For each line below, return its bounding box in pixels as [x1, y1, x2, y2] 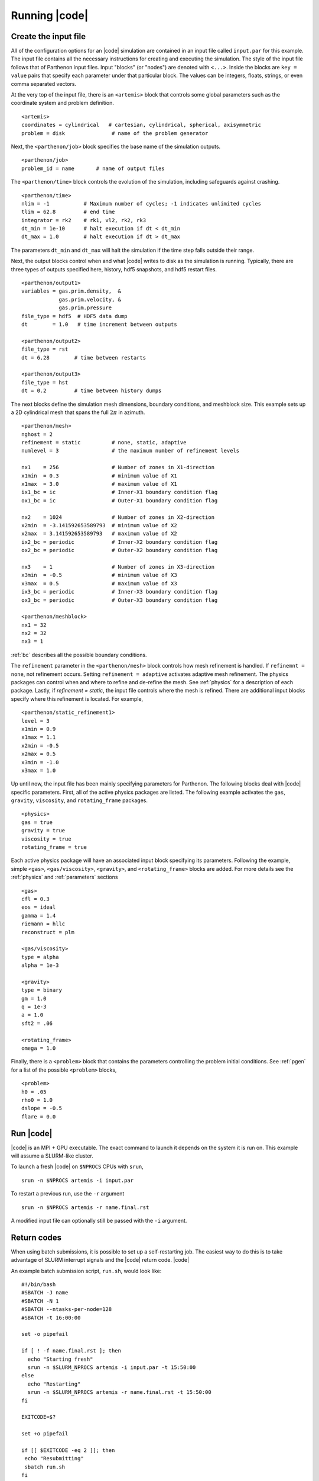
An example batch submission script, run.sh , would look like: [11, 1267, 162, 1274]
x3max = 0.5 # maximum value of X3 [21, 580, 177, 586]
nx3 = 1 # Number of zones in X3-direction [21, 563, 215, 570]
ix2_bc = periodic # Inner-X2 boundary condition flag [21, 538, 218, 545]
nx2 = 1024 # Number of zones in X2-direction [21, 514, 215, 521]
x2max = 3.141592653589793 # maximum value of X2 [21, 530, 177, 537]
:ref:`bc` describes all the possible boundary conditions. [11, 651, 147, 658]
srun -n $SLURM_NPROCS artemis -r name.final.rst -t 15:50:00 [27, 1389, 212, 1396]
